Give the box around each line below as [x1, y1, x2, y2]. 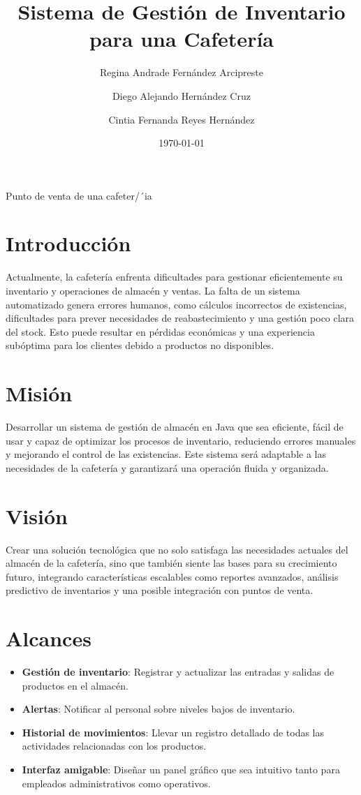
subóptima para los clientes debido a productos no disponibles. [6, 338, 274, 352]
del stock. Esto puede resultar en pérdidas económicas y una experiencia [6, 324, 315, 339]
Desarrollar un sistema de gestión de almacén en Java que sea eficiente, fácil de [6, 419, 344, 434]
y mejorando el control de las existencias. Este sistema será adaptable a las [6, 447, 326, 461]
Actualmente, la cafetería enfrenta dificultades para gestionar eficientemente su [6, 269, 343, 284]
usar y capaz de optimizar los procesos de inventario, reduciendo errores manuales [6, 433, 356, 447]
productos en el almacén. [22, 678, 128, 692]
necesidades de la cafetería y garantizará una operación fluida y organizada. [6, 460, 329, 475]
